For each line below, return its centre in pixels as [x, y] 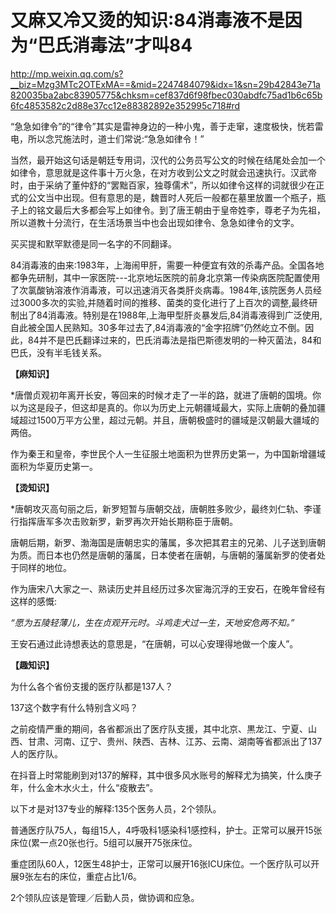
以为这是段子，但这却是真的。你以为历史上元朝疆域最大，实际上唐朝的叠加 [163, 407]
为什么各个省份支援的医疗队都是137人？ [92, 686]
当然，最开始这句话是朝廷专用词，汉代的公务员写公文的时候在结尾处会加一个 [168, 160]
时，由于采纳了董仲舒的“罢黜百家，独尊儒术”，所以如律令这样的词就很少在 [163, 185]
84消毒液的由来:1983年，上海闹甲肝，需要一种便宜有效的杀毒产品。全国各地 [167, 265]
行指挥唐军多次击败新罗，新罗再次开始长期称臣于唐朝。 [124, 521]
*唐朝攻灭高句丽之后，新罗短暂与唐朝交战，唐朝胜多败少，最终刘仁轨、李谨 [166, 508]
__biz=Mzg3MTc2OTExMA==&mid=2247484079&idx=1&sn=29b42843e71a [165, 84]
